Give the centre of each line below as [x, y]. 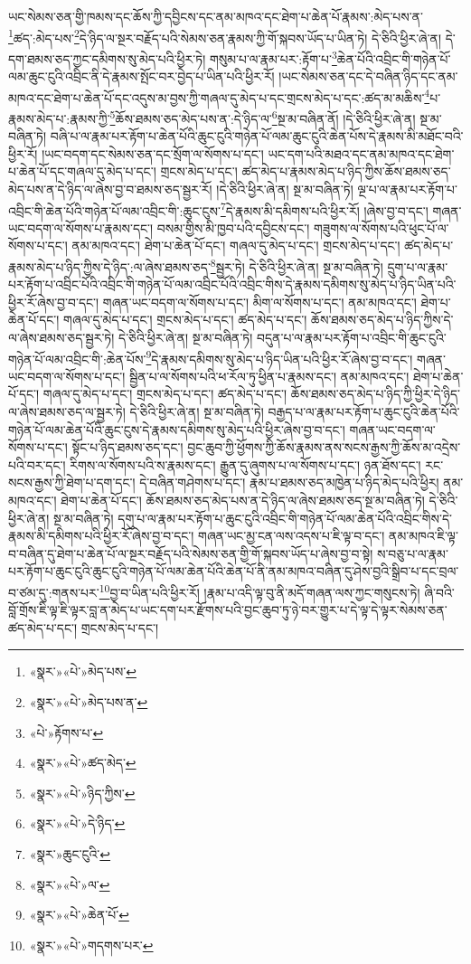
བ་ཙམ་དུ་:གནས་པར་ [54, 592]
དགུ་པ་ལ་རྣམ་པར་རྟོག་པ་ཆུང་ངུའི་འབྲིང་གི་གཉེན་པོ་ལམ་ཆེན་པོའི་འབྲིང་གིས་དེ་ [285, 518]
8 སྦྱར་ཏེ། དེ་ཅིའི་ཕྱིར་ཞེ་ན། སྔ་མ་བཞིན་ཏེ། [297, 265]
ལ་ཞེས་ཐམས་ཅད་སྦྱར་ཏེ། [61, 338]
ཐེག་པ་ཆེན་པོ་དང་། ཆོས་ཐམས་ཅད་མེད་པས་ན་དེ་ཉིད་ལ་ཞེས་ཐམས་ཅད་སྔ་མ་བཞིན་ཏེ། [243, 501]
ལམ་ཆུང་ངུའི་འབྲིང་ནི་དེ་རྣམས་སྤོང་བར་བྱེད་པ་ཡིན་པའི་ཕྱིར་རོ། [141, 76]
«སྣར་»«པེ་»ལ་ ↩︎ [70, 884]
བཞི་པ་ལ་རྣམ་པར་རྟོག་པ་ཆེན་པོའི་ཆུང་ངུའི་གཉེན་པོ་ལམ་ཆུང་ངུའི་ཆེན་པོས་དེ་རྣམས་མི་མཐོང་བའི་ [257, 136]
